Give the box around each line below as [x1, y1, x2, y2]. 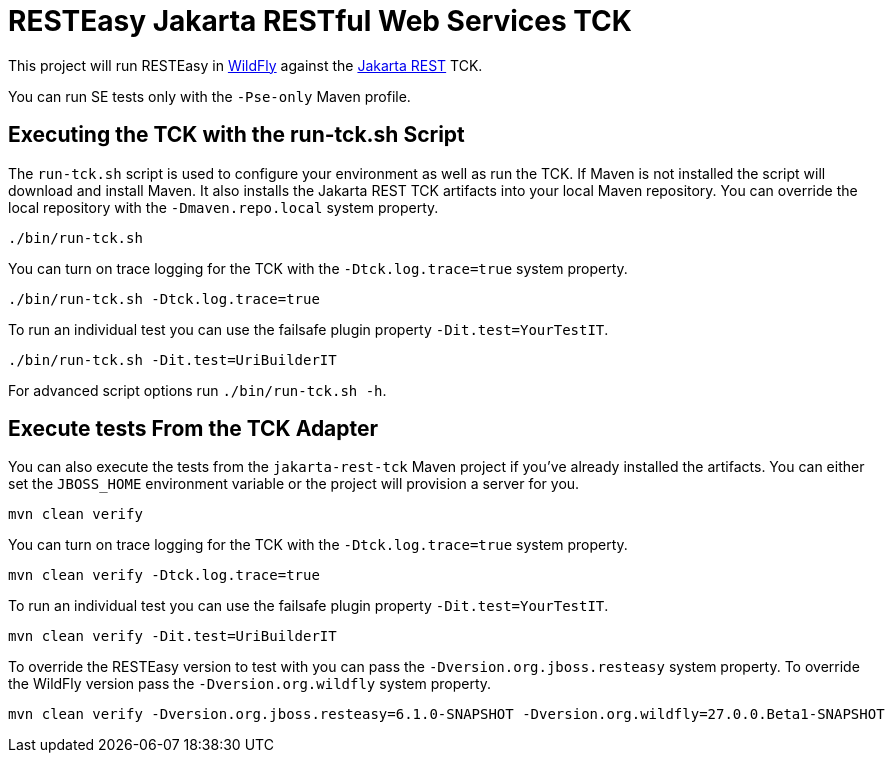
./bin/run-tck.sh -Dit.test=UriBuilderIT [8, 351, 337, 368]
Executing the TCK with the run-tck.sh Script [8, 122, 465, 148]
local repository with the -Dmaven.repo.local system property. [8, 198, 439, 216]
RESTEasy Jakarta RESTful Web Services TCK [8, 4, 632, 38]
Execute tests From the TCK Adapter [8, 416, 379, 442]
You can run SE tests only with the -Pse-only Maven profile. [8, 87, 411, 105]
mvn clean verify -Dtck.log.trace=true [8, 567, 320, 584]
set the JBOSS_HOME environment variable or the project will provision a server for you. [8, 475, 580, 493]
